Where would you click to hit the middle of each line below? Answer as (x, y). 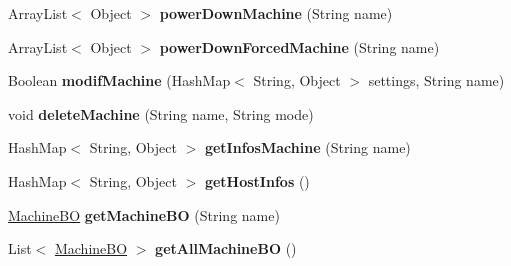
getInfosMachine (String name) (307, 147)
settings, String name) (436, 80)
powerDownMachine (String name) (276, 13)
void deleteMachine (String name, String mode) (161, 113)
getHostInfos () (257, 180)
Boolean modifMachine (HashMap (119, 80)
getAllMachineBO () (226, 248)
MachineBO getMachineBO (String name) (144, 214)
